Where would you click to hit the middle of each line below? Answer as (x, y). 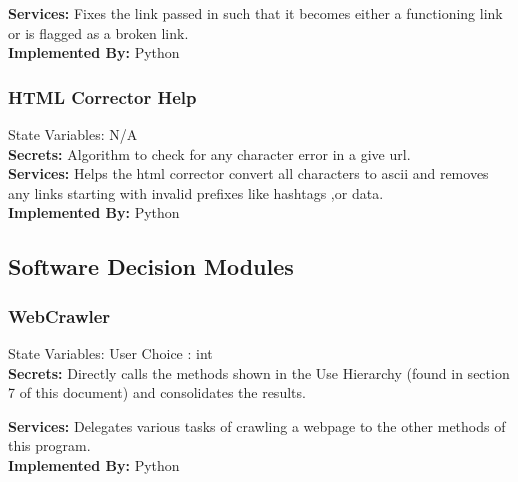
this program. (49, 445)
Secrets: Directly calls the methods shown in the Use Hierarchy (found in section (259, 372)
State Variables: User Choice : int (110, 352)
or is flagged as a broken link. (98, 32)
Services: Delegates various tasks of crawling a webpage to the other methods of (257, 425)
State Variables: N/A (73, 134)
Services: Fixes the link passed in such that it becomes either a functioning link (255, 13)
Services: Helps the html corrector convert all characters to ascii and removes (248, 173)
